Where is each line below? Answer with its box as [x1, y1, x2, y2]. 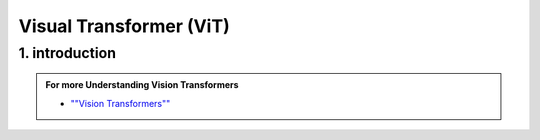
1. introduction [18, 44, 117, 62]
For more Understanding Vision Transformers [45, 79, 239, 91]
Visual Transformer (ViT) [18, 15, 230, 37]
